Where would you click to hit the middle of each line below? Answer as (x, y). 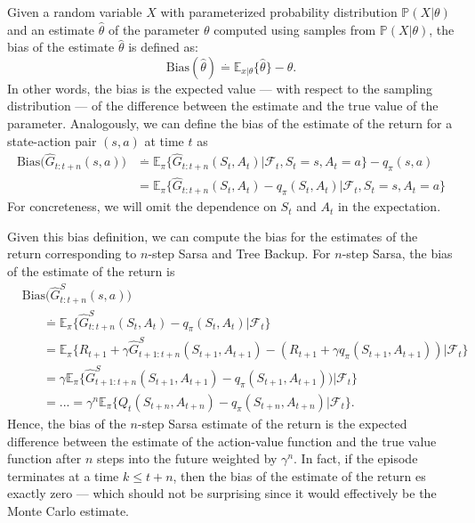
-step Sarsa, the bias (397, 253)
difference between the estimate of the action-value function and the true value (222, 441)
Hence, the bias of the (67, 423)
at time (164, 140)
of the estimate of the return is (91, 271)
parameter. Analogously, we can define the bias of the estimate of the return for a (230, 123)
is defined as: (163, 47)
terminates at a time (63, 475)
